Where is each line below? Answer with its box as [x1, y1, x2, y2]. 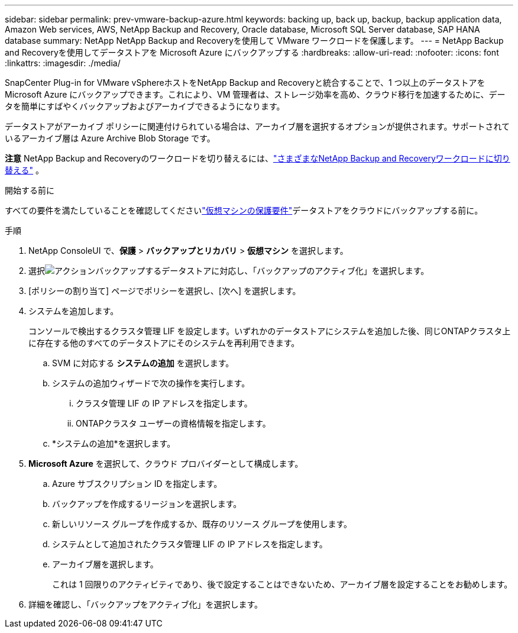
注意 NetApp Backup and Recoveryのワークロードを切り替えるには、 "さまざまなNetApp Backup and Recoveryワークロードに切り [5, 153, 510, 163]
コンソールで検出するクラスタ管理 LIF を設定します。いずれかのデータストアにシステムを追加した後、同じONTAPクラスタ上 [28, 326, 511, 336]
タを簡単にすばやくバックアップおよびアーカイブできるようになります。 [5, 101, 285, 111]
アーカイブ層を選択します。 [52, 559, 158, 569]
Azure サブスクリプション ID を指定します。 [52, 479, 222, 489]
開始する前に [5, 185, 54, 195]
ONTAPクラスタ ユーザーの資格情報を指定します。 [76, 418, 271, 428]
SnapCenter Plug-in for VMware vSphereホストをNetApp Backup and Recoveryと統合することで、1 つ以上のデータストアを [5, 77, 485, 88]
